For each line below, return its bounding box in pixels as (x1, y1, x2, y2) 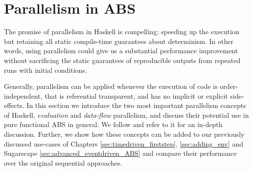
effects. (4, 100, 24, 110)
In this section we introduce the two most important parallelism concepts (26, 100, 246, 110)
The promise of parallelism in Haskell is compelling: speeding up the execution (4, 26, 239, 37)
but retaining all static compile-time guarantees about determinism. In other (4, 36, 233, 46)
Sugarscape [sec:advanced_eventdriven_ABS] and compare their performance (4, 148, 237, 158)
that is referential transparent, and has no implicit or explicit (45, 90, 228, 101)
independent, (4, 90, 43, 101)
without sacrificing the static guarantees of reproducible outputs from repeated (4, 55, 241, 65)
